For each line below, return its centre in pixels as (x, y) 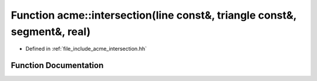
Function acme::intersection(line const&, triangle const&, (154, 15)
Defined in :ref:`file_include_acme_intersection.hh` (86, 49)
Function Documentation (57, 66)
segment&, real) (51, 31)
